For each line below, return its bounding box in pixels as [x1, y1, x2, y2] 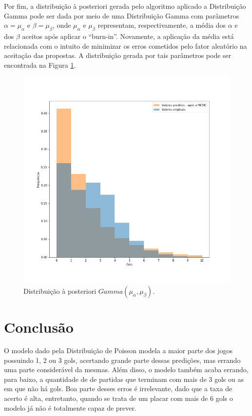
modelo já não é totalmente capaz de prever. [4, 402, 136, 413]
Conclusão [4, 317, 74, 337]
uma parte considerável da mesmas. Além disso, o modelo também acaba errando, [4, 364, 249, 375]
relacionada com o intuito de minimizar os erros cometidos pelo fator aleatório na [4, 40, 247, 51]
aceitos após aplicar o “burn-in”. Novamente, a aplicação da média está [22, 31, 234, 41]
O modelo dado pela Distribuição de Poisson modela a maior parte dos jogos [4, 345, 233, 356]
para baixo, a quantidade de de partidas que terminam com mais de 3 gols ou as [4, 374, 244, 384]
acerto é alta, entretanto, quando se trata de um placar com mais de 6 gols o [4, 393, 233, 403]
